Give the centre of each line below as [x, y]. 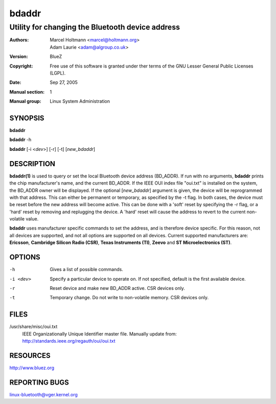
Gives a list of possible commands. [87, 270]
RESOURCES [30, 355]
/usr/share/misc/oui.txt [33, 327]
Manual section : [27, 92]
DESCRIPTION [32, 164]
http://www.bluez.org [32, 368]
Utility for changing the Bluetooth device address [95, 27]
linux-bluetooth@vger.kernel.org [43, 394]
